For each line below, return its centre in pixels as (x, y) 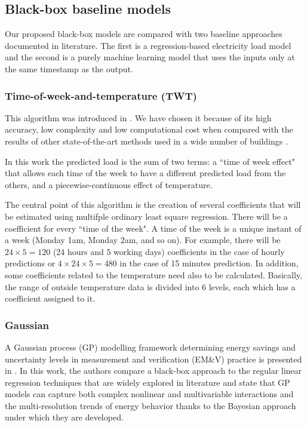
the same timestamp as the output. (69, 68)
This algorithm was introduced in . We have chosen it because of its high (138, 117)
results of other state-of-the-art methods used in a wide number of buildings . (146, 141)
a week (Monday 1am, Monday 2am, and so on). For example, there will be (143, 240)
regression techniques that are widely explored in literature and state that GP (148, 382)
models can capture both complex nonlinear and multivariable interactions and (149, 394)
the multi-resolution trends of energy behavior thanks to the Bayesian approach (151, 405)
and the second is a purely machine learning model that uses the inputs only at (150, 57)
